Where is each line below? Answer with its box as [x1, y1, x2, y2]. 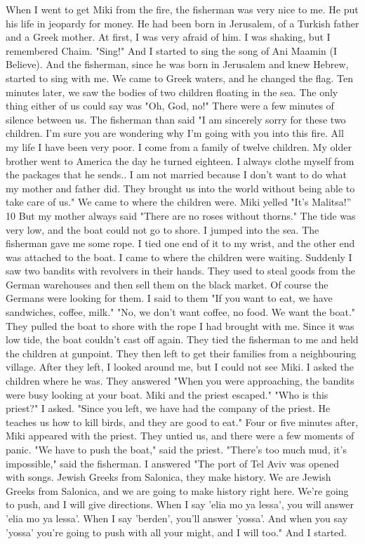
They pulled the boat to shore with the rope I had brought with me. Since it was [6, 318, 354, 333]
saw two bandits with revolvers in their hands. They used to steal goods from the [6, 263, 356, 278]
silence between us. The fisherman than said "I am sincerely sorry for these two [6, 112, 346, 126]
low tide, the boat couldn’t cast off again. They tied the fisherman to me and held [6, 332, 359, 347]
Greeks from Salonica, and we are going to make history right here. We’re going [6, 483, 349, 498]
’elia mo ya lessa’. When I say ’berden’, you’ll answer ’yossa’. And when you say [6, 510, 348, 525]
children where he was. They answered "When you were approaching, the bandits [6, 373, 354, 388]
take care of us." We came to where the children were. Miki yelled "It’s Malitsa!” [6, 194, 352, 209]
